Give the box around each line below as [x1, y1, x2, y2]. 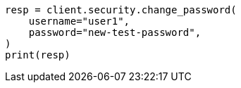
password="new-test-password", [28, 27, 202, 38]
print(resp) [5, 49, 70, 61]
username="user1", [28, 15, 130, 27]
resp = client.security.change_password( [5, 4, 237, 15]
